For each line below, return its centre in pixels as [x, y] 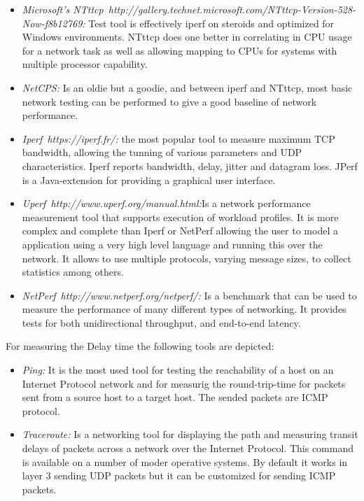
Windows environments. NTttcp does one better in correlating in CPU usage [187, 37]
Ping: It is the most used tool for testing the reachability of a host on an [178, 370]
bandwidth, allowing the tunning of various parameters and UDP [162, 152]
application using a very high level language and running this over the [172, 244]
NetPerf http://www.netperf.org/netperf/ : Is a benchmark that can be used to [189, 295]
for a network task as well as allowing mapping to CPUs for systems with [180, 50]
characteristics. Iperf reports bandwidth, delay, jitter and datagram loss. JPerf [190, 165]
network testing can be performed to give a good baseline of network [169, 101]
